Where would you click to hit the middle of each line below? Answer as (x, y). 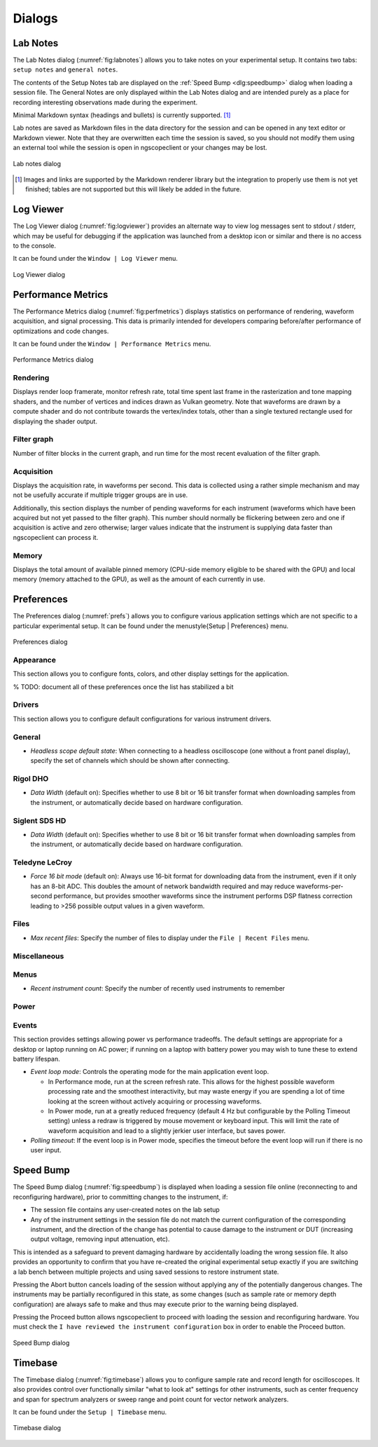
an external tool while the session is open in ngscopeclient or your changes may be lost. (140, 148)
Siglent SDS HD (40, 820)
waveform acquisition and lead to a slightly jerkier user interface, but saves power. (167, 1130)
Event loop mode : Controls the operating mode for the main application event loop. (150, 1072)
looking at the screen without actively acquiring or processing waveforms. (155, 1101)
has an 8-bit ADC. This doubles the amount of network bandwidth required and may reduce (163, 886)
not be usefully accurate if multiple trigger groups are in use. (100, 495)
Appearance (34, 660)
